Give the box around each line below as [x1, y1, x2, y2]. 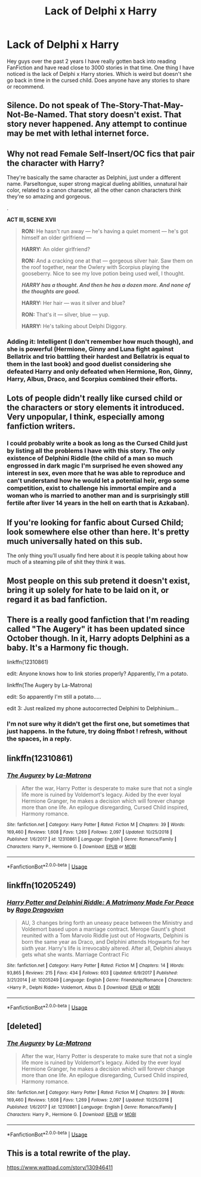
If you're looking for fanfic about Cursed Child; [7, 517, 184, 527]
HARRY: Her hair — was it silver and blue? [21, 299, 126, 307]
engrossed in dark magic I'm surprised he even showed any [7, 461, 184, 470]
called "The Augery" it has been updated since [7, 623, 185, 634]
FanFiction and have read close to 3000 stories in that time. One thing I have [7, 64, 194, 71]
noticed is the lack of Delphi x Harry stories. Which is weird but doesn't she [7, 70, 192, 77]
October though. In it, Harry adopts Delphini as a [7, 633, 190, 643]
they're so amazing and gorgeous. [7, 193, 91, 200]
